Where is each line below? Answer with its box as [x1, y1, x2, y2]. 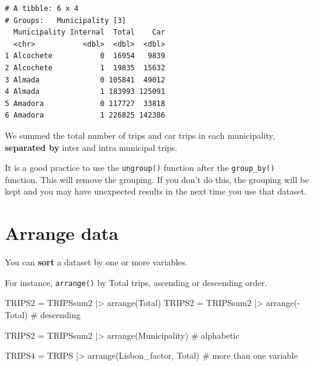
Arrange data [5, 221, 119, 245]
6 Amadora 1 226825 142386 [5, 111, 165, 120]
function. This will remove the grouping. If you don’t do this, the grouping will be [5, 173, 309, 185]
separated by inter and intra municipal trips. [5, 141, 177, 153]
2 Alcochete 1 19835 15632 [5, 63, 165, 72]
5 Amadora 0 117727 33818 [5, 99, 165, 108]
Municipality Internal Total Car [13, 28, 165, 37]
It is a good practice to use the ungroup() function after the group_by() [5, 161, 275, 174]
